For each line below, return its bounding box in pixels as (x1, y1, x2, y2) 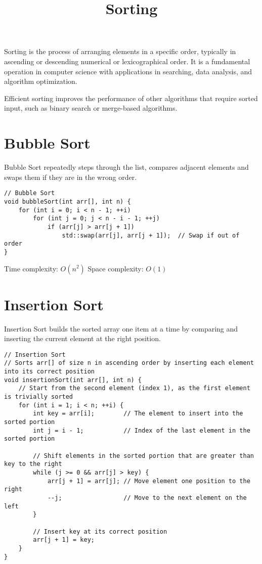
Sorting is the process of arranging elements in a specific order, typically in (4, 46, 236, 57)
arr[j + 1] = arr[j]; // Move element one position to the (47, 477, 250, 485)
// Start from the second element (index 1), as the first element (18, 385, 250, 392)
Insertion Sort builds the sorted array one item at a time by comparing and (4, 323, 238, 334)
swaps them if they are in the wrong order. (4, 171, 137, 182)
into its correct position (4, 368, 95, 375)
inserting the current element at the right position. (4, 333, 161, 344)
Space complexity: (88, 263, 144, 273)
